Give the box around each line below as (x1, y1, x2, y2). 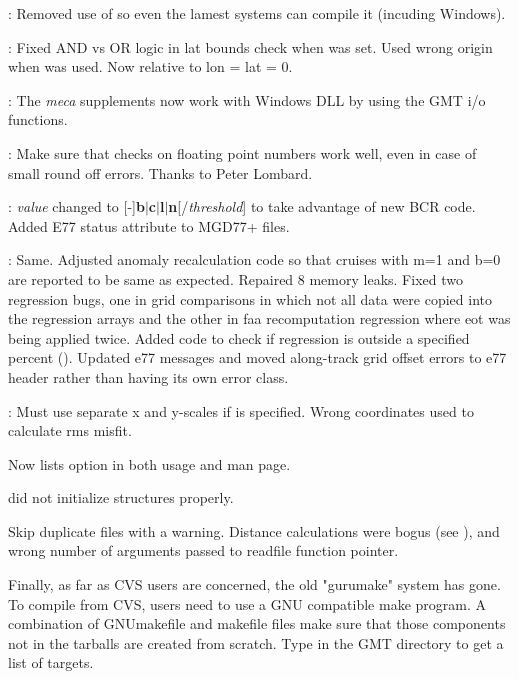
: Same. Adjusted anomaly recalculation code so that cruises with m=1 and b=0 (8, 249, 501, 270)
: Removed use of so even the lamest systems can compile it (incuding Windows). (8, 3, 506, 23)
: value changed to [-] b (8, 196, 145, 217)
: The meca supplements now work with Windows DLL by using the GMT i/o (8, 89, 486, 110)
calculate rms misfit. (8, 420, 132, 441)
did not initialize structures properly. (8, 487, 234, 508)
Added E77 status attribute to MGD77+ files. (8, 215, 290, 236)
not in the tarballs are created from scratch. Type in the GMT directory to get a (8, 632, 504, 653)
